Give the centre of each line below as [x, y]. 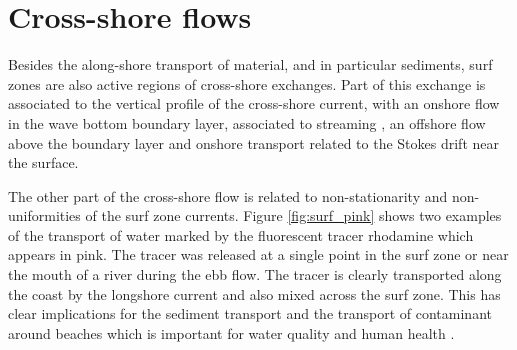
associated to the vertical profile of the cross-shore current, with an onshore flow [254, 103]
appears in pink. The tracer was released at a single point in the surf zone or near [258, 254]
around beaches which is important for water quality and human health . [231, 332]
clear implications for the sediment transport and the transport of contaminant [250, 313]
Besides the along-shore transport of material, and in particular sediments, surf [250, 64]
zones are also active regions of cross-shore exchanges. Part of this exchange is [247, 83]
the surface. [43, 162]
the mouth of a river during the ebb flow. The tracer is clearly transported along [255, 274]
